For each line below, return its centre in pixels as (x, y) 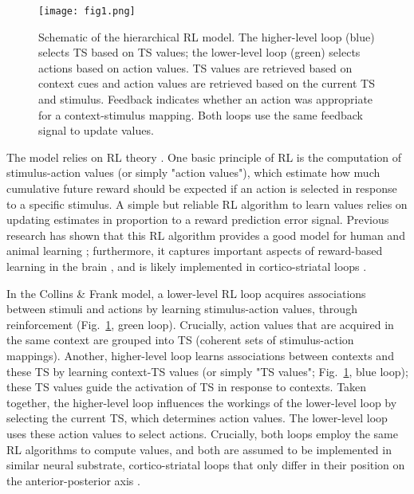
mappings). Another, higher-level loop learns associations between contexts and (200, 355)
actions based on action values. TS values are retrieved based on (195, 67)
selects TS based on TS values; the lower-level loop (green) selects (199, 52)
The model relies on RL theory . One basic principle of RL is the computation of (204, 157)
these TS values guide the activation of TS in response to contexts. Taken (187, 387)
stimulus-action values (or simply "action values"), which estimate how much (193, 173)
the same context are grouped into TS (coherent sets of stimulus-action (180, 340)
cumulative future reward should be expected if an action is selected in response (202, 188)
